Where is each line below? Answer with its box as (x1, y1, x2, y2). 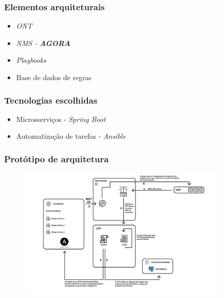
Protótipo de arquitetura (4, 152, 109, 165)
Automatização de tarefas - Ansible (16, 131, 126, 141)
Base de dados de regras (16, 72, 92, 82)
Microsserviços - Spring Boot (16, 113, 106, 124)
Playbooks (16, 55, 47, 65)
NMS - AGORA (16, 37, 71, 48)
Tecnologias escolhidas (4, 93, 98, 106)
